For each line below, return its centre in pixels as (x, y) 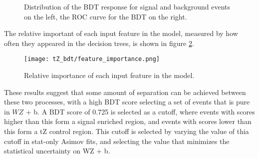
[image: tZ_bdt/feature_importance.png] (92, 59)
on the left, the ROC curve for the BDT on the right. (106, 16)
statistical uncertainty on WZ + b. (57, 151)
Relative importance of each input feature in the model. (109, 75)
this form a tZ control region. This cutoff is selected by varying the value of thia (127, 131)
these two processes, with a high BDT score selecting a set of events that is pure (127, 102)
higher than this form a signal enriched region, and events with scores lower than (128, 121)
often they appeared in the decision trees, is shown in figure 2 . (99, 43)
